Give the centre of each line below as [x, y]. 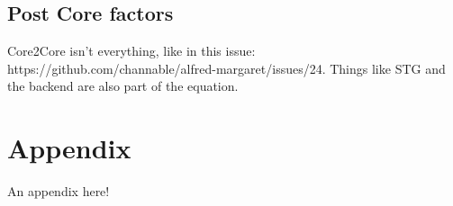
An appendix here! [59, 191]
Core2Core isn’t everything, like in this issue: [131, 51]
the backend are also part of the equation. [123, 86]
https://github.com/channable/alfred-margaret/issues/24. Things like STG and [226, 68]
